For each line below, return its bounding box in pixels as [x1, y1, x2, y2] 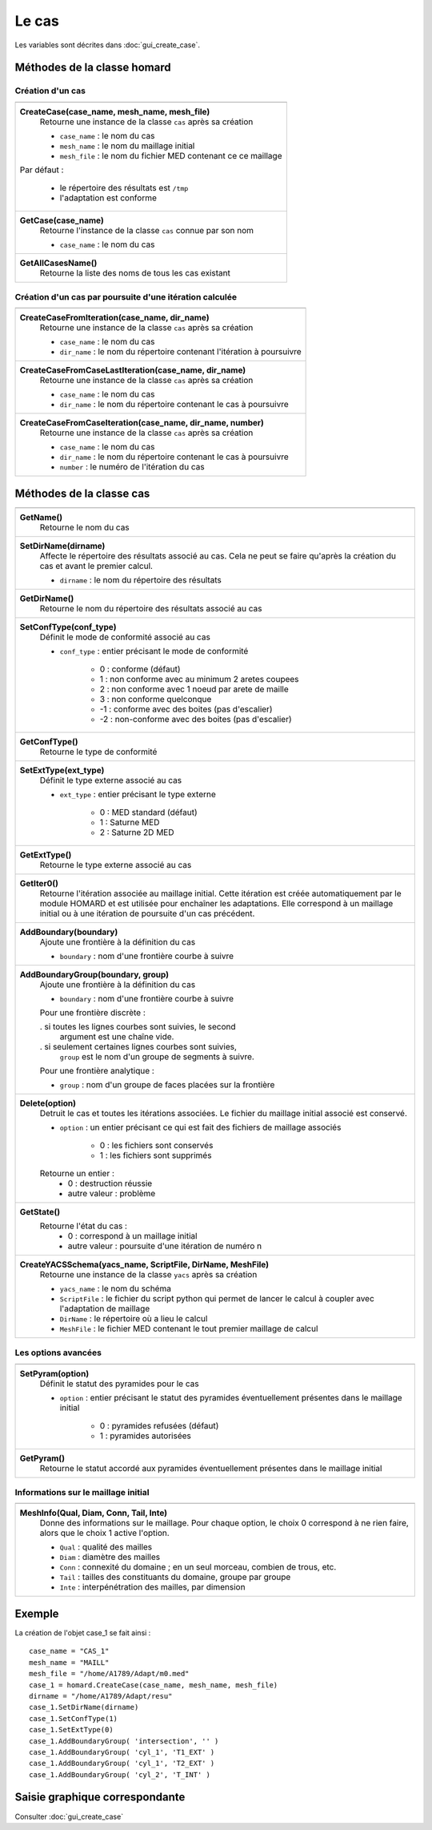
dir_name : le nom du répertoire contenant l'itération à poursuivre [59, 346, 302, 357]
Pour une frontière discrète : [39, 1006, 146, 1018]
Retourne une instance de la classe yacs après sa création [39, 1268, 258, 1280]
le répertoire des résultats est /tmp [59, 182, 189, 193]
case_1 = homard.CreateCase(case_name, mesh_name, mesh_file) [29, 1680, 278, 1690]
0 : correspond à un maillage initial [67, 1230, 198, 1241]
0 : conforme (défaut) [99, 663, 181, 675]
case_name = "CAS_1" [29, 1647, 110, 1656]
